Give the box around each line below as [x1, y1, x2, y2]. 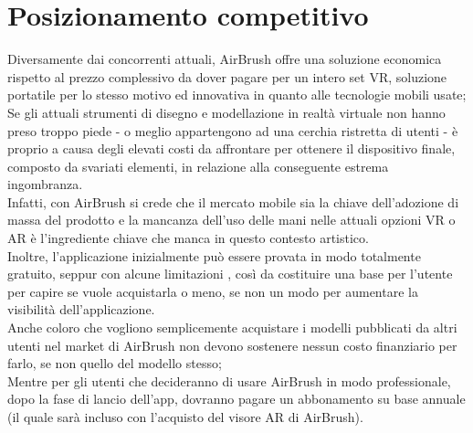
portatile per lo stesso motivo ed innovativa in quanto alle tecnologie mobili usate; [7, 85, 467, 104]
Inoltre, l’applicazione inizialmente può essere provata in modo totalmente [7, 246, 421, 265]
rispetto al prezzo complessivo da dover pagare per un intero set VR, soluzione [7, 67, 447, 86]
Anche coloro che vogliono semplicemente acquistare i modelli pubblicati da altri [7, 318, 457, 337]
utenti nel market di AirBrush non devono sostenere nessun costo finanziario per [7, 335, 457, 354]
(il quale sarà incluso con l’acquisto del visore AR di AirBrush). [7, 407, 363, 426]
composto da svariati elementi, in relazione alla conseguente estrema [7, 156, 389, 175]
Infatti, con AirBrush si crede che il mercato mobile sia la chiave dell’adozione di [7, 192, 459, 211]
